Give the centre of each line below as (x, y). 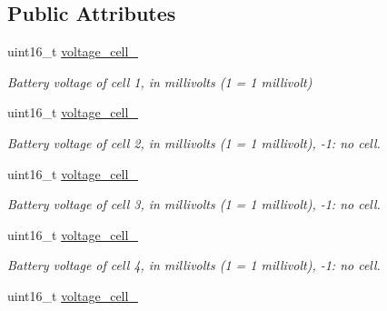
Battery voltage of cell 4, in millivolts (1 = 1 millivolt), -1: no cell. (194, 265)
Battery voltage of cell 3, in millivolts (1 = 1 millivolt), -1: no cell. (194, 204)
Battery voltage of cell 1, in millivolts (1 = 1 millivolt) (160, 81)
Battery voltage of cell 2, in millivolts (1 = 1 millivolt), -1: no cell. (194, 142)
